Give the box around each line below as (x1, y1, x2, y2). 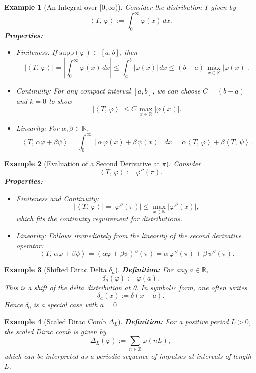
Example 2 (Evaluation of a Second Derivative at (4, 158, 160, 169)
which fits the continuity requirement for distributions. (16, 213, 183, 224)
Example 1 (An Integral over (4, 2, 98, 12)
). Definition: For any (115, 264, 187, 275)
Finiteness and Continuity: (16, 193, 99, 203)
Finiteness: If (16, 47, 57, 57)
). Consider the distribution (118, 2, 202, 12)
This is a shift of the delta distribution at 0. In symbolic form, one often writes (4, 282, 247, 292)
